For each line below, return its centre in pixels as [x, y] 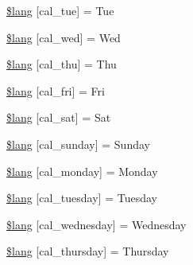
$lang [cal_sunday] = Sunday [78, 144]
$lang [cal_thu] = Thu [62, 64]
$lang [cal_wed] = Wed [64, 37]
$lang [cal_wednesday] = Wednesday [96, 224]
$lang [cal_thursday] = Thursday [88, 251]
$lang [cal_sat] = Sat [59, 117]
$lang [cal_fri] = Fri [56, 90]
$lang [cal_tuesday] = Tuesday [82, 198]
